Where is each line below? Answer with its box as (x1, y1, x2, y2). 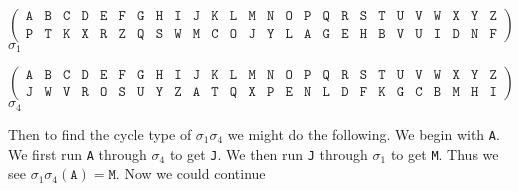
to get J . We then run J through (169, 143, 368, 164)
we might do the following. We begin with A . (227, 123, 500, 144)
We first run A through (8, 143, 147, 164)
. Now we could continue (115, 163, 266, 184)
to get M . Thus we (390, 143, 499, 164)
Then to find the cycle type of (8, 123, 192, 144)
